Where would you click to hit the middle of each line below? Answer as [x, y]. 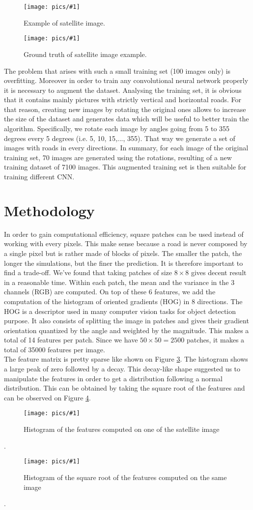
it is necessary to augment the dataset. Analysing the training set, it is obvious [123, 90]
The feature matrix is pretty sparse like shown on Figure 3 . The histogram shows [126, 359]
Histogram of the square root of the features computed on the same [125, 477]
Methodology [49, 210]
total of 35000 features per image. [55, 349]
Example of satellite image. [64, 22]
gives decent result [219, 272]
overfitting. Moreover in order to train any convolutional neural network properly [126, 80]
